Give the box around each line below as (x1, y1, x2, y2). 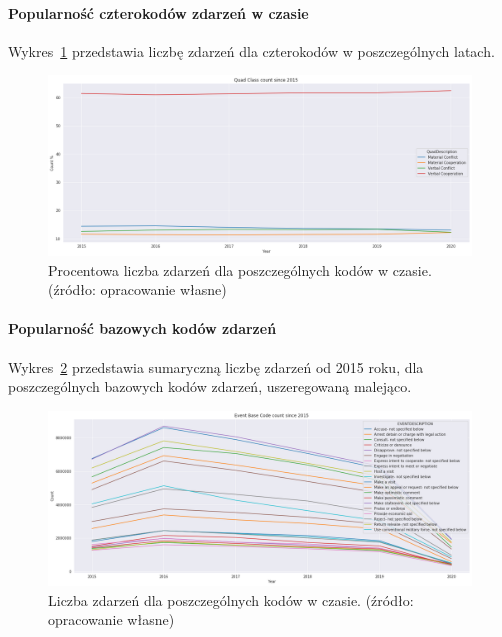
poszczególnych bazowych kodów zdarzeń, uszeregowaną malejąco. (8, 376, 412, 397)
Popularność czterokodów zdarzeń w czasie (8, 2, 309, 23)
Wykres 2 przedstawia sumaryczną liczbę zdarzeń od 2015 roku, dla (8, 356, 424, 377)
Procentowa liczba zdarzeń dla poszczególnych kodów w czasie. (48, 259, 432, 280)
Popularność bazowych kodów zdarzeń (8, 318, 277, 339)
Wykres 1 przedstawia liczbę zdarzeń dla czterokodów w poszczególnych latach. (8, 40, 495, 61)
